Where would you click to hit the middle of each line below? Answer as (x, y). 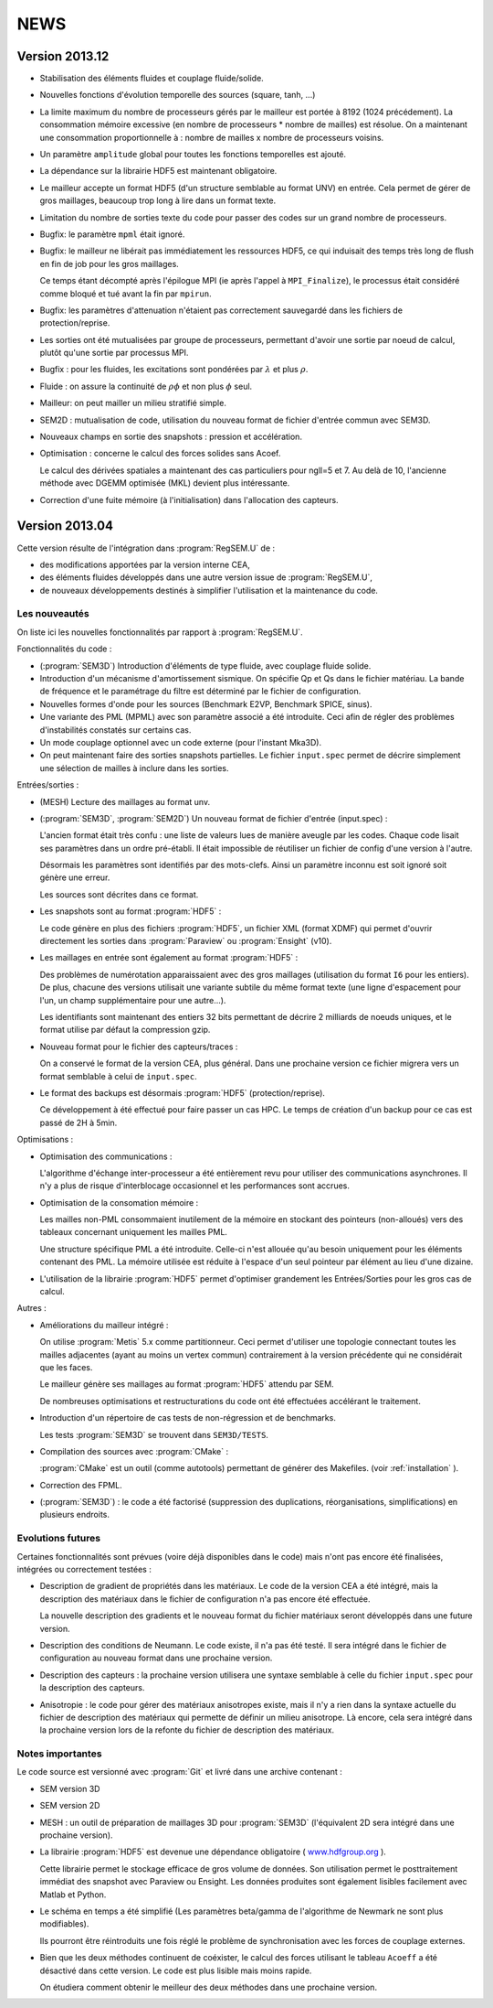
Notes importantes (59, 1754)
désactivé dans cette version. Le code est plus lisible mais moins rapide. (176, 1970)
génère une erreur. (75, 877)
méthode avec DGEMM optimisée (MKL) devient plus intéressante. (165, 483)
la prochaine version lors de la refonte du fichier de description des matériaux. (187, 1730)
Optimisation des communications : (106, 1156)
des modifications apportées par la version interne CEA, (145, 564)
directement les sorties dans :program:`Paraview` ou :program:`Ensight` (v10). (186, 941)
